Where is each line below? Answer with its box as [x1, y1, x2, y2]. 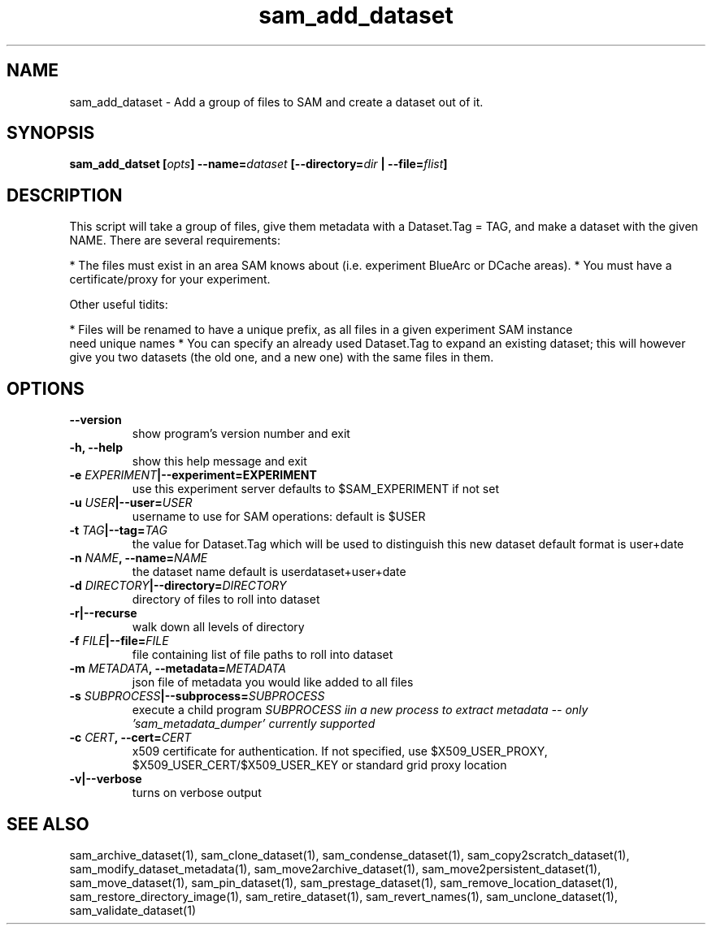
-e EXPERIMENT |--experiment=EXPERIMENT [69, 468, 317, 483]
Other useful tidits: [69, 297, 168, 312]
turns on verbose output [132, 786, 262, 800]
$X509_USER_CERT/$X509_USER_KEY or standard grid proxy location [132, 758, 507, 773]
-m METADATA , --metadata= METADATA [69, 661, 286, 676]
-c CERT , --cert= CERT [69, 730, 192, 745]
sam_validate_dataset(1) [69, 903, 197, 917]
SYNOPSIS [7, 123, 95, 144]
